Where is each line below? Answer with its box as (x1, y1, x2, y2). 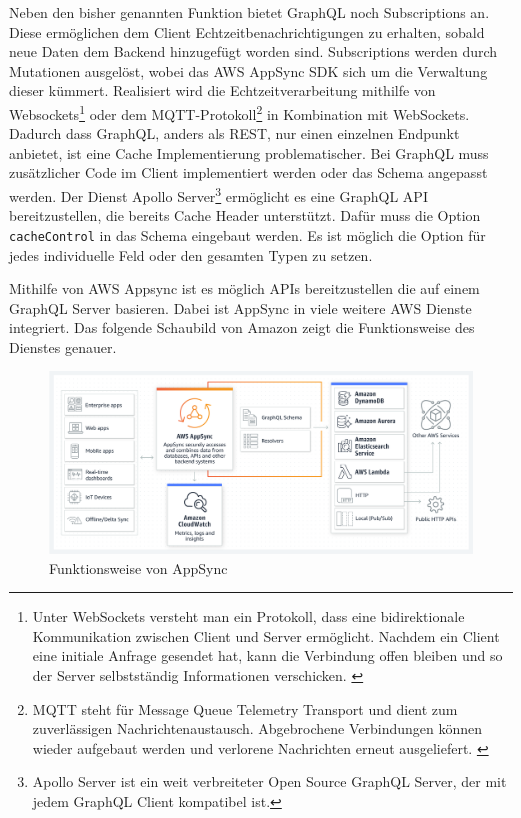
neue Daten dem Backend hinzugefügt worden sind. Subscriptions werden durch (9, 41, 498, 62)
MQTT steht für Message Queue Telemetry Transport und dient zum (32, 698, 458, 719)
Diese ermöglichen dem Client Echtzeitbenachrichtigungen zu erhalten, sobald (9, 21, 485, 42)
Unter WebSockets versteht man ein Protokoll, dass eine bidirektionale (32, 606, 465, 627)
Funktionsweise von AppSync (49, 557, 228, 578)
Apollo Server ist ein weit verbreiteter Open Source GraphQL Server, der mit (32, 771, 507, 792)
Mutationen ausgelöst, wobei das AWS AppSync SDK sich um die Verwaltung (9, 60, 488, 81)
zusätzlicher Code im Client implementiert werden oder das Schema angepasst (9, 162, 488, 183)
